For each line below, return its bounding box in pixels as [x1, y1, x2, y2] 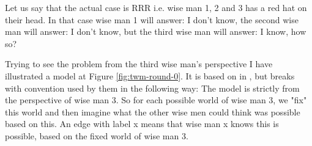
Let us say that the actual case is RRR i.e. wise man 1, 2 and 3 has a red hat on [5, 1, 307, 13]
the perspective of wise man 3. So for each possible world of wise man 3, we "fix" [5, 93, 307, 106]
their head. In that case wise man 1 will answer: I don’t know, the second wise [5, 13, 299, 26]
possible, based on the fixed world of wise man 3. [5, 129, 188, 142]
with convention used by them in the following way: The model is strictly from [5, 81, 300, 94]
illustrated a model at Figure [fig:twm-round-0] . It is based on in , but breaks [5, 69, 295, 82]
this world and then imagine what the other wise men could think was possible [5, 105, 300, 118]
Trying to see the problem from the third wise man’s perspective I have [5, 57, 273, 70]
